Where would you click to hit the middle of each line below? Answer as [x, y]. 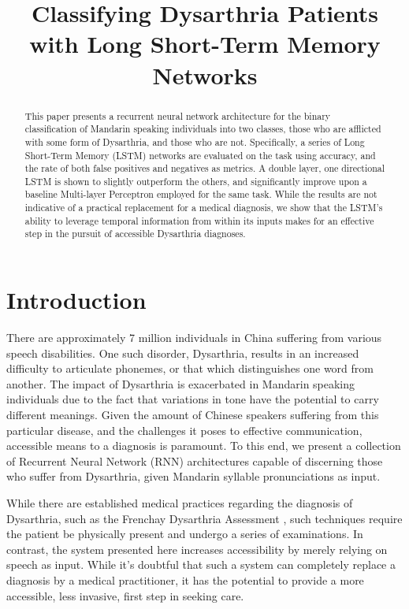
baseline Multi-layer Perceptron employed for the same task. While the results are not [201, 194]
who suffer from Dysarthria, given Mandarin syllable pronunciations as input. [193, 476]
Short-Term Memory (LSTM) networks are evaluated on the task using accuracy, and [200, 155]
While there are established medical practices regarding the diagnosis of [180, 502]
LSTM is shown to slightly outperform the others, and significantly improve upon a [196, 181]
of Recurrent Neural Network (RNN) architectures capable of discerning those [195, 460]
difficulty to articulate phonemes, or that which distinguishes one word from [190, 368]
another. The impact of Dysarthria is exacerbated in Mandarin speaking [181, 383]
